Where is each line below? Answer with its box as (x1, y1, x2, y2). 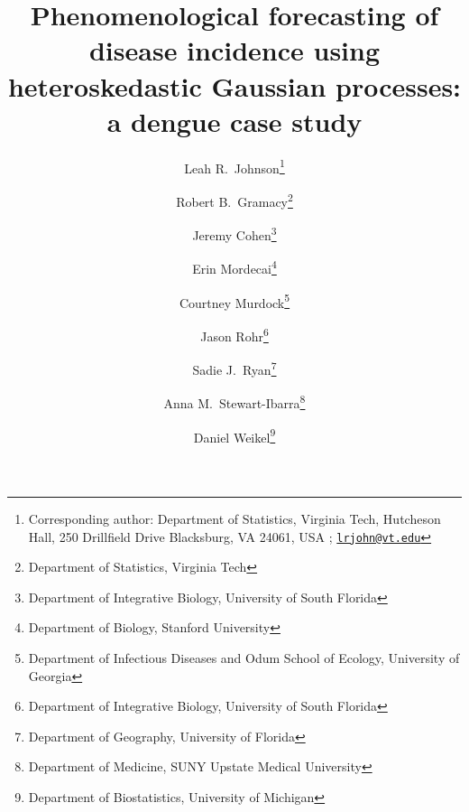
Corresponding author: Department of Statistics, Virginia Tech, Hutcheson (28, 509, 441, 527)
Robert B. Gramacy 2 (176, 189, 293, 210)
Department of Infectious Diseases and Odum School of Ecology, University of (28, 648, 460, 667)
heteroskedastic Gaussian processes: (7, 67, 462, 104)
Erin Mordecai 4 (192, 257, 277, 278)
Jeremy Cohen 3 (192, 223, 277, 244)
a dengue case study (106, 102, 363, 139)
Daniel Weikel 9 (193, 425, 276, 446)
